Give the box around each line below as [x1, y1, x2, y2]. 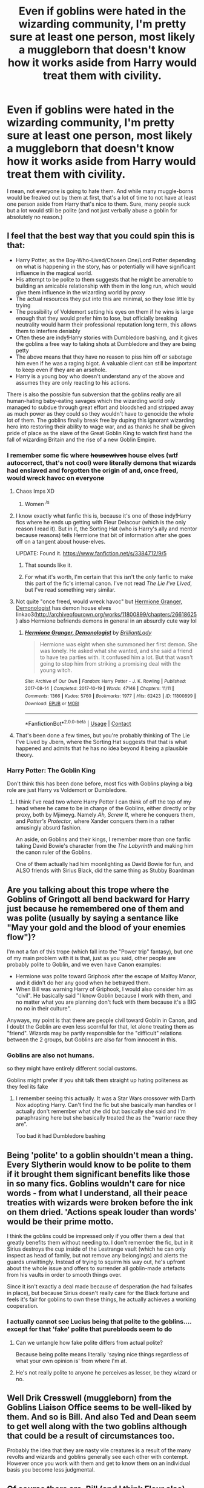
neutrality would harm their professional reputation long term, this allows [15, 320, 197, 328]
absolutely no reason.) [7, 213, 63, 220]
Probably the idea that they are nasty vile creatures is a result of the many [7, 1447, 191, 1454]
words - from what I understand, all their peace [7, 1188, 188, 1198]
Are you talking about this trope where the [7, 884, 169, 894]
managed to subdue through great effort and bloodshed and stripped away [7, 404, 194, 411]
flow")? [7, 932, 36, 942]
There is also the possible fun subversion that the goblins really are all [7, 390, 182, 398]
